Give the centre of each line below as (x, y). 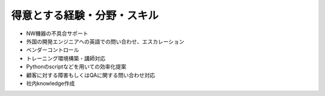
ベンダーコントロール (53, 50)
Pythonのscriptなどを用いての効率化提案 (76, 67)
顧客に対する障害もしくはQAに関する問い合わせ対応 (91, 75)
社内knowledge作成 (51, 83)
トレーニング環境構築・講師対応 (66, 58)
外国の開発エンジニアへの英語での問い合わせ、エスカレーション (105, 41)
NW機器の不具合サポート (57, 33)
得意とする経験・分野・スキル (85, 16)
